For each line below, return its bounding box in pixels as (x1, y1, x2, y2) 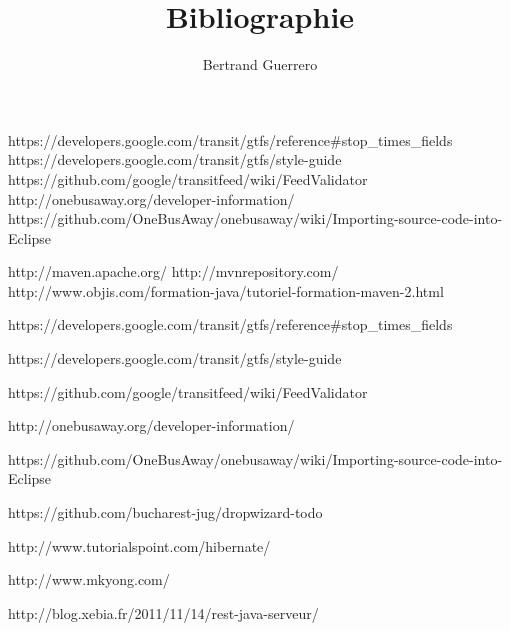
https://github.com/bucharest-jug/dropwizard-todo (8, 502, 323, 523)
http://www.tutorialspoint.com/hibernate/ (8, 535, 271, 556)
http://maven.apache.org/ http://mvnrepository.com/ (8, 261, 339, 282)
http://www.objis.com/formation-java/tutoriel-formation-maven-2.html (8, 280, 444, 301)
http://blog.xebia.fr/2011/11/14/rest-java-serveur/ (8, 602, 319, 623)
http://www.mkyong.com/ (8, 569, 170, 590)
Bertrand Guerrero (202, 54, 318, 75)
